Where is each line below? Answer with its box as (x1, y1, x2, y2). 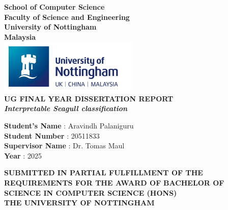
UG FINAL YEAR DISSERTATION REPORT (4, 93, 174, 103)
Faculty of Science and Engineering (4, 11, 130, 22)
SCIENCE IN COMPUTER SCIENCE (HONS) (4, 187, 177, 198)
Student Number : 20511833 (4, 130, 100, 141)
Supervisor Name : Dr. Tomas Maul (4, 140, 125, 151)
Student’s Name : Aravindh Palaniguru (4, 120, 134, 131)
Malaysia (4, 31, 36, 42)
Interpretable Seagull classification (4, 103, 128, 114)
